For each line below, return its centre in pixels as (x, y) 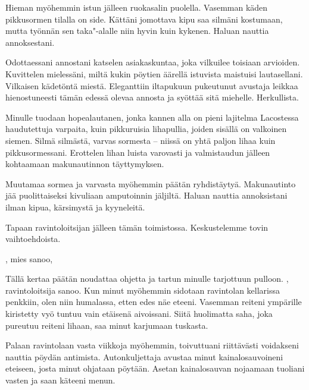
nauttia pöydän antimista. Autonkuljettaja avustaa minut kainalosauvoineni (144, 356)
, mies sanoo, (29, 258)
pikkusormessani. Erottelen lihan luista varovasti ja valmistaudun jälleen (138, 152)
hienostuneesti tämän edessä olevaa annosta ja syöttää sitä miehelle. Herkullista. (152, 97)
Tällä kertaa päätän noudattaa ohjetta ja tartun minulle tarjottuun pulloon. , (147, 279)
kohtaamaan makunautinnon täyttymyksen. (85, 164)
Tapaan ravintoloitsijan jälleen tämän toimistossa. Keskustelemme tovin (137, 227)
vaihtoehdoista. (33, 239)
